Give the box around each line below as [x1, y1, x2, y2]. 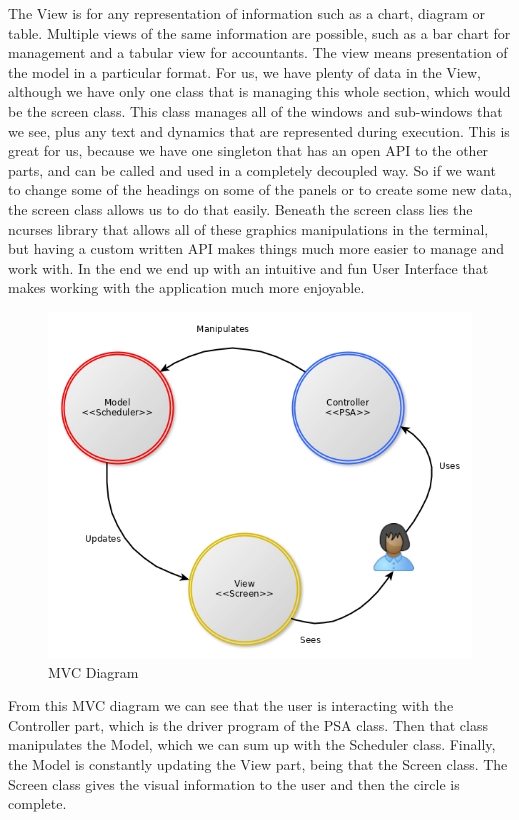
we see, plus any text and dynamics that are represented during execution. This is [8, 120, 510, 141]
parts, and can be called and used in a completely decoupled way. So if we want [8, 159, 496, 180]
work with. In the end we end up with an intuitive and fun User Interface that [8, 257, 489, 278]
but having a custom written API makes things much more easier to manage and [8, 238, 505, 259]
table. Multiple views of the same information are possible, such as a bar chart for [8, 22, 511, 43]
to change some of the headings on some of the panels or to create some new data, [8, 179, 512, 200]
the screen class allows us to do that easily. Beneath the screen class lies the [8, 198, 473, 219]
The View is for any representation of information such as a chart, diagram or [8, 3, 485, 23]
